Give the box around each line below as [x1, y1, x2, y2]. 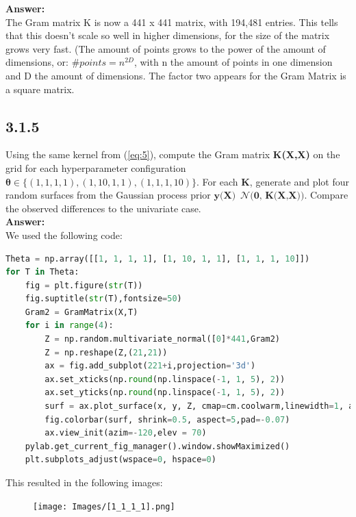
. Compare [304, 188, 348, 202]
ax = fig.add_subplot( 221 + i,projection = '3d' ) [44, 361, 256, 371]
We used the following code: [5, 227, 123, 242]
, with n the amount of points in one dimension [133, 55, 333, 69]
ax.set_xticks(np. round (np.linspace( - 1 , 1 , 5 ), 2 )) [44, 374, 285, 384]
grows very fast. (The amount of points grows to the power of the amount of [5, 41, 326, 55]
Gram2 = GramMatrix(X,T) [25, 307, 138, 317]
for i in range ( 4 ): [25, 320, 114, 331]
